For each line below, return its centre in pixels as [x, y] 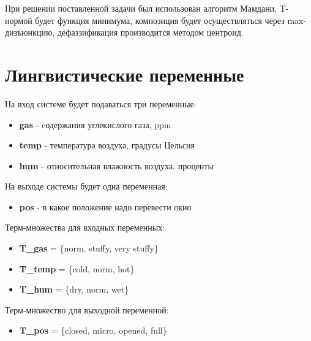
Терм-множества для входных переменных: [85, 227]
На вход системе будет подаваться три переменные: [101, 103]
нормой [19, 20]
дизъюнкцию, [30, 32]
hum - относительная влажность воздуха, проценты [116, 165]
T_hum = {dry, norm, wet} [74, 289]
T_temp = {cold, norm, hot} [77, 268]
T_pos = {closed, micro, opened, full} [93, 330]
